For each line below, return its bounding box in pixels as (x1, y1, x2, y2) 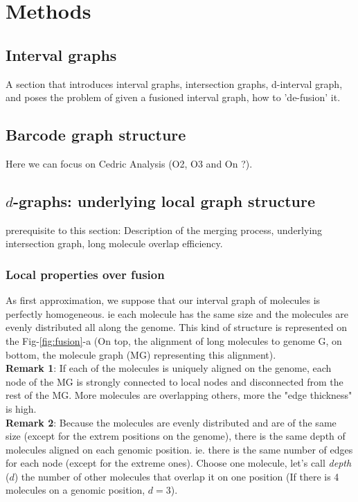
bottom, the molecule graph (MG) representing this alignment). (6, 347, 276, 361)
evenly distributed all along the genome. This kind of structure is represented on (6, 320, 347, 334)
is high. (6, 401, 37, 415)
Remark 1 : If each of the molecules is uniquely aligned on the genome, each (6, 361, 332, 375)
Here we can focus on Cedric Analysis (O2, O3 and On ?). (6, 156, 253, 170)
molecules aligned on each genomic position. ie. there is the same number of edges (6, 442, 353, 456)
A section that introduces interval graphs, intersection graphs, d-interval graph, (6, 76, 343, 91)
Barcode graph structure (6, 124, 186, 145)
